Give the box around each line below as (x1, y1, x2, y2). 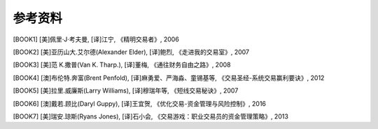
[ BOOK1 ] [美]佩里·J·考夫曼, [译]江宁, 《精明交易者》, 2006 (13, 35, 180, 43)
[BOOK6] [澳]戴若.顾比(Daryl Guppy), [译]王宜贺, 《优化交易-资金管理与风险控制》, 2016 (13, 99, 266, 108)
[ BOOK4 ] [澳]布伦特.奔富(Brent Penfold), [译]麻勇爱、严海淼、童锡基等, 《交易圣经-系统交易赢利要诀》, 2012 (13, 74, 325, 82)
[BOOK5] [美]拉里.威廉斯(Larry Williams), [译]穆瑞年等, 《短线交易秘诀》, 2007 (13, 86, 239, 95)
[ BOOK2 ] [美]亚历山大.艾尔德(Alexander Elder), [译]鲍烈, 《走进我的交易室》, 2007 (13, 48, 250, 56)
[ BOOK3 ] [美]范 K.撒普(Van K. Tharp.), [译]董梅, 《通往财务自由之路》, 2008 (13, 60, 231, 69)
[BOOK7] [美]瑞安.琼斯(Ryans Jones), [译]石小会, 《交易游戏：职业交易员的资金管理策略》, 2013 (13, 112, 288, 121)
